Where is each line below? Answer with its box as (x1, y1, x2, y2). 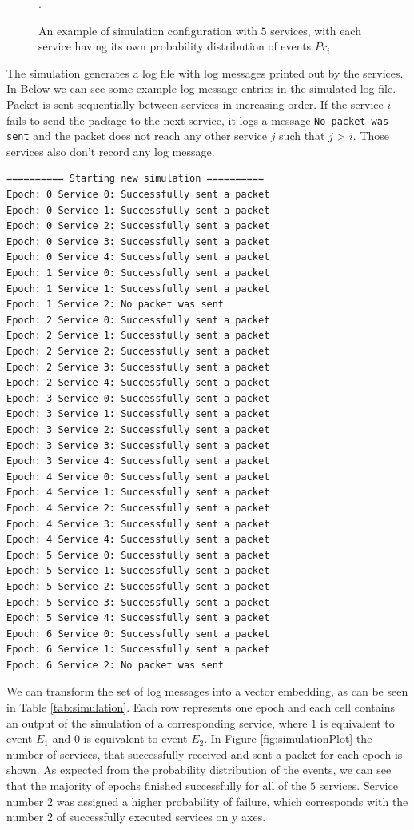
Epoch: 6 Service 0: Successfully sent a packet (6, 628, 270, 640)
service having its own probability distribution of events (38, 38, 312, 54)
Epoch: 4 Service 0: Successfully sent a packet (6, 471, 270, 483)
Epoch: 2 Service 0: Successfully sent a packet (6, 314, 270, 326)
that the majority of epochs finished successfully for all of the (6, 777, 307, 794)
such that (279, 127, 325, 144)
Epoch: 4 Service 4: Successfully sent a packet (6, 534, 270, 546)
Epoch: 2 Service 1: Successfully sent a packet (6, 330, 270, 342)
